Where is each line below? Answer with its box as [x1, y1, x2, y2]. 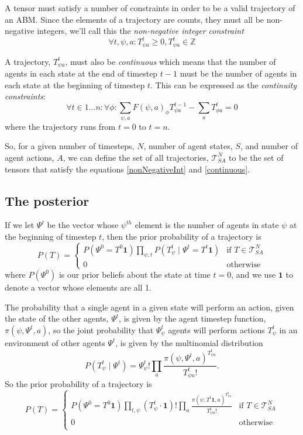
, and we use [231, 268, 276, 280]
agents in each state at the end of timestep [5, 67, 158, 80]
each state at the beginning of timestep [5, 78, 145, 91]
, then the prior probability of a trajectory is [102, 230, 261, 242]
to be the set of [229, 151, 284, 163]
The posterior [5, 191, 89, 209]
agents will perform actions [168, 323, 265, 336]
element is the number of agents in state [135, 219, 279, 231]
